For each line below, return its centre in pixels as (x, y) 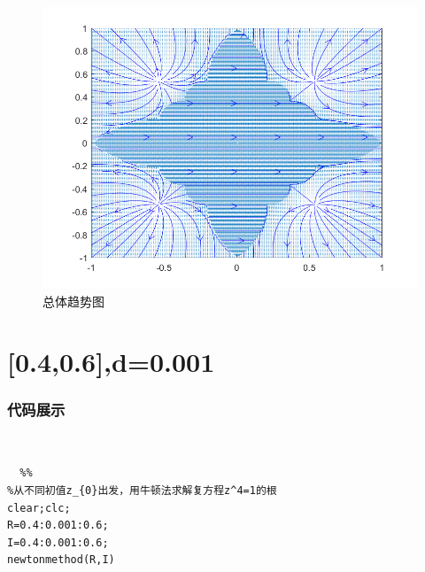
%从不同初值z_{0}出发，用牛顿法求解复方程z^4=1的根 (142, 490)
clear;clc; (39, 508)
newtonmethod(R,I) (61, 560)
